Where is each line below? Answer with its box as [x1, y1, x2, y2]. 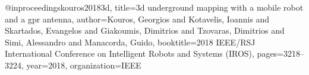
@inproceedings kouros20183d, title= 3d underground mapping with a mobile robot [5, 1, 304, 13]
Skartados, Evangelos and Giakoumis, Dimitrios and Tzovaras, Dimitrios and [5, 24, 285, 37]
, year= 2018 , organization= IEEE [21, 58, 141, 71]
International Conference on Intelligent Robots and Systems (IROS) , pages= [5, 47, 284, 60]
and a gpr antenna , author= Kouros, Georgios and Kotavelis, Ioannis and [5, 12, 270, 25]
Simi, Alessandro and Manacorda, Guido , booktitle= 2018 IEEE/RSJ [5, 35, 256, 48]
